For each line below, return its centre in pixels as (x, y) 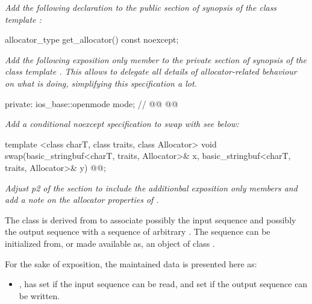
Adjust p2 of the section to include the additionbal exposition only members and (151, 188)
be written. (39, 295)
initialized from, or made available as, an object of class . (110, 243)
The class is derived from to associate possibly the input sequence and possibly (151, 219)
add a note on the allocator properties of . (82, 200)
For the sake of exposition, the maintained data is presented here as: (131, 263)
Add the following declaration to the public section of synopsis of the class (141, 7)
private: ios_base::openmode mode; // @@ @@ (92, 103)
